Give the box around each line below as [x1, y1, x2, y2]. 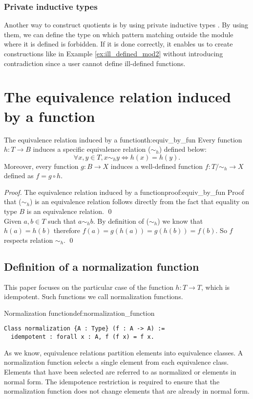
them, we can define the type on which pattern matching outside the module [4, 29, 233, 39]
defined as [4, 170, 34, 181]
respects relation [4, 235, 53, 245]
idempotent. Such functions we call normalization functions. [4, 291, 183, 302]
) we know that [157, 215, 203, 226]
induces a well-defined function [110, 161, 203, 171]
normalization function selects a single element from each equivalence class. [4, 357, 229, 367]
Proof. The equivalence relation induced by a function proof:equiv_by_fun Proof [4, 187, 244, 197]
